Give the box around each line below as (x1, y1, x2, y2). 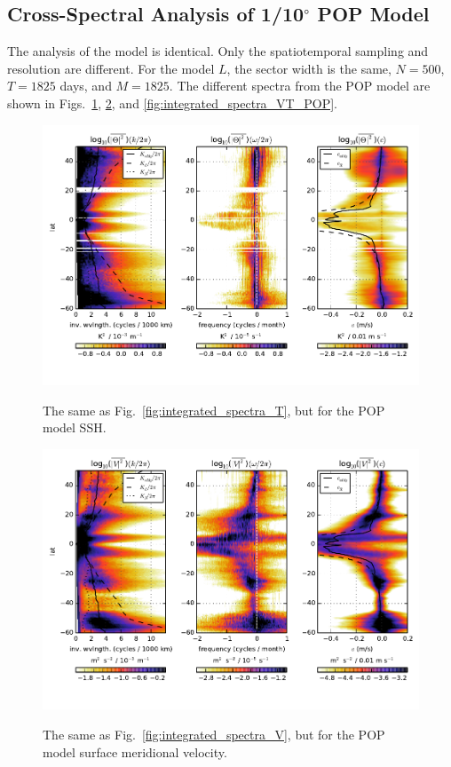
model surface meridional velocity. (43, 742, 227, 761)
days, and (59, 76, 112, 95)
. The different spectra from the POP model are (169, 76, 431, 95)
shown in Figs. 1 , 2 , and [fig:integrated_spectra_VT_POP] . (7, 93, 337, 112)
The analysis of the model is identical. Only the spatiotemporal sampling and (7, 42, 429, 60)
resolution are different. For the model (7, 59, 215, 77)
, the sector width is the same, (226, 59, 392, 77)
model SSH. (43, 418, 107, 437)
